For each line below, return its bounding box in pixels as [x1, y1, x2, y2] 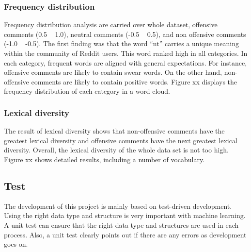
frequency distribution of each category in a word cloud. [4, 86, 170, 96]
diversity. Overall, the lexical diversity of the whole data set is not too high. [4, 145, 229, 155]
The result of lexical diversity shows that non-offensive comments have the [4, 126, 225, 136]
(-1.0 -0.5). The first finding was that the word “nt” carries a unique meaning [4, 38, 239, 49]
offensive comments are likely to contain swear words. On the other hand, [4, 67, 222, 77]
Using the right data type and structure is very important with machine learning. [4, 210, 246, 220]
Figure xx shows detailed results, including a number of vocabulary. [4, 154, 205, 164]
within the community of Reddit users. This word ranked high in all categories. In [4, 48, 248, 58]
